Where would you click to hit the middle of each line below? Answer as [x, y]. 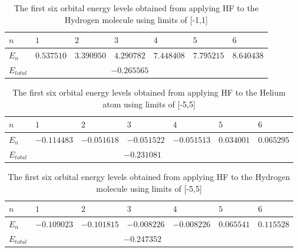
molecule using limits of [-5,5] [149, 188]
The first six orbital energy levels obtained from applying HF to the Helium [149, 92]
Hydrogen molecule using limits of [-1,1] [136, 19]
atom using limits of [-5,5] [149, 104]
